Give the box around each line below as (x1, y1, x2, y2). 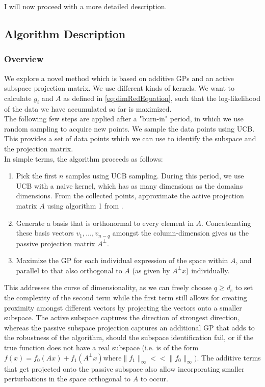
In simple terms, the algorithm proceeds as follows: (4, 153, 163, 164)
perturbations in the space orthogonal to (4, 373, 131, 384)
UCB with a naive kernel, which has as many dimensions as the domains (16, 180, 243, 191)
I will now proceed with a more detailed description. (4, 1, 167, 11)
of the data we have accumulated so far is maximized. (4, 103, 172, 114)
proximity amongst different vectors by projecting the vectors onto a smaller (4, 302, 242, 313)
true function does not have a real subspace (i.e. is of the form (4, 342, 199, 352)
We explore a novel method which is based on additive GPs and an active (4, 72, 234, 83)
